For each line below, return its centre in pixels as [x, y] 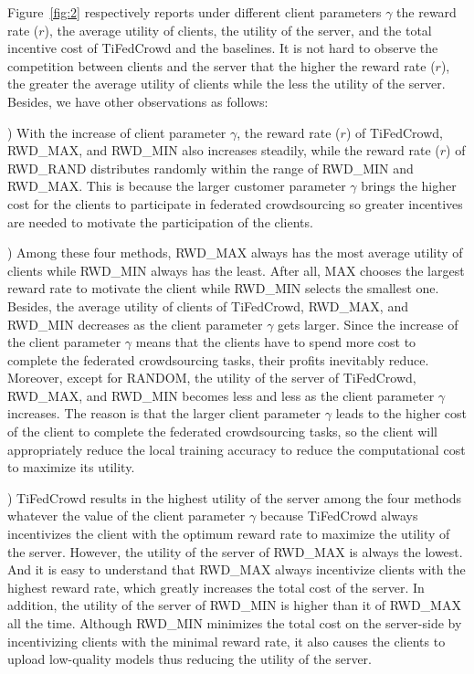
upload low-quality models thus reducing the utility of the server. [190, 659]
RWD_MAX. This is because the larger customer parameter [177, 186]
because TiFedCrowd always [339, 516]
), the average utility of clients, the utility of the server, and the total [238, 30]
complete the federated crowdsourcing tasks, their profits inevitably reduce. [218, 359]
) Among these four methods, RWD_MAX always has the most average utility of [235, 253]
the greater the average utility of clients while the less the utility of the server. [226, 84]
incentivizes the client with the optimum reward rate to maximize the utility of [229, 534]
